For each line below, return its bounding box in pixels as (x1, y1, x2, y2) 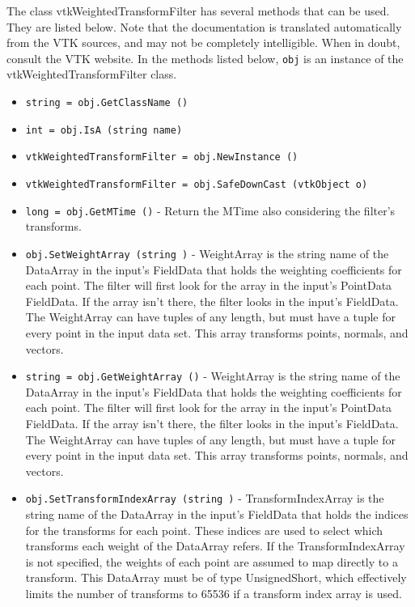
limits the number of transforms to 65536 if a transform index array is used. (25, 584, 402, 601)
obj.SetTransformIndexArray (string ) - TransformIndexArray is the (25, 490, 384, 507)
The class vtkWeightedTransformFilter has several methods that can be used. (6, 2, 390, 19)
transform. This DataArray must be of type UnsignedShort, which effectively (25, 569, 407, 586)
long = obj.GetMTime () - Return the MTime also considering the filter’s (25, 202, 396, 219)
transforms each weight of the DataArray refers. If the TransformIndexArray (25, 537, 405, 554)
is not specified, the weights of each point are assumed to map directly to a (25, 553, 398, 570)
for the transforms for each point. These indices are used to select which (25, 521, 383, 538)
